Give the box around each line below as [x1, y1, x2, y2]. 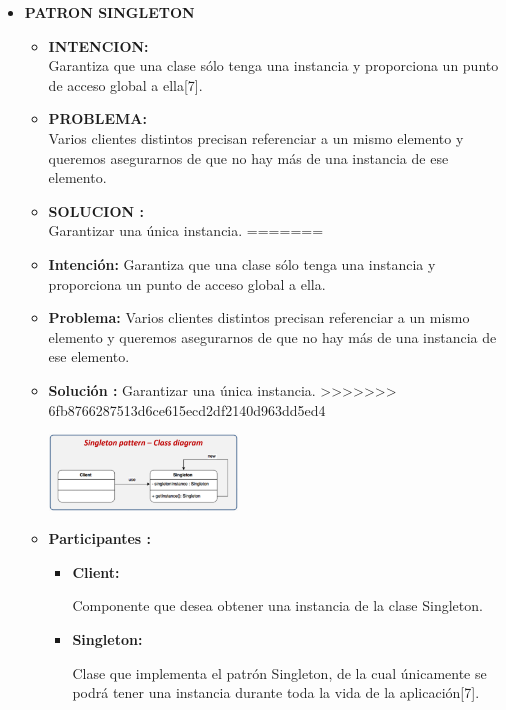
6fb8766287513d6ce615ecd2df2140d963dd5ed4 [48, 399, 326, 420]
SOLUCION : [48, 200, 144, 221]
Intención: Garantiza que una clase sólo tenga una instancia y [48, 253, 436, 274]
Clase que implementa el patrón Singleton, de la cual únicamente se [72, 662, 487, 683]
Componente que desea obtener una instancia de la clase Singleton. [72, 595, 483, 616]
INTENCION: [48, 35, 149, 56]
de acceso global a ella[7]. [48, 74, 203, 95]
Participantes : [48, 528, 152, 549]
